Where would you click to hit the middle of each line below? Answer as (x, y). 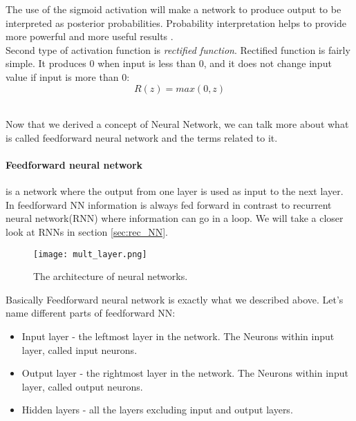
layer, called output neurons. (82, 386)
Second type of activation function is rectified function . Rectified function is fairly (178, 49)
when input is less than (147, 63)
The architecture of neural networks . (111, 276)
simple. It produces (46, 63)
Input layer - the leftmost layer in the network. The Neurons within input (178, 336)
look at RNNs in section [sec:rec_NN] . (87, 231)
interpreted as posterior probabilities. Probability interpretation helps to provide (176, 22)
